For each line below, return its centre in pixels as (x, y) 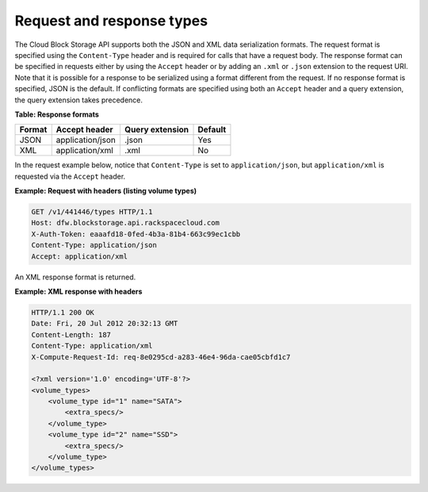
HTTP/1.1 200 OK (63, 312)
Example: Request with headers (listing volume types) (106, 191)
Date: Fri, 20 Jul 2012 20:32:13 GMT (105, 324)
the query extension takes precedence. (78, 100)
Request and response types (111, 21)
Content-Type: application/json (94, 245)
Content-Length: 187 (71, 334)
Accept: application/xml (80, 256)
